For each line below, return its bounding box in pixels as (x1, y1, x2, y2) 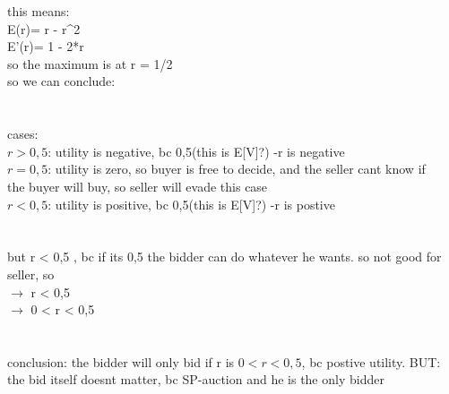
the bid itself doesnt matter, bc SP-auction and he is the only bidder (7, 370, 384, 389)
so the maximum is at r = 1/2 (7, 54, 173, 73)
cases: (7, 124, 39, 143)
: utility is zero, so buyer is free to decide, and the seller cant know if (47, 159, 426, 178)
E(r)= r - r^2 (7, 19, 81, 38)
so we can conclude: (7, 72, 116, 90)
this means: (7, 2, 70, 20)
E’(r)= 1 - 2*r (7, 37, 84, 56)
